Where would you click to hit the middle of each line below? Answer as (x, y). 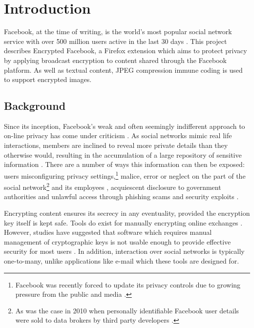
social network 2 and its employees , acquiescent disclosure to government (113, 186)
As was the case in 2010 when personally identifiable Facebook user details (127, 310)
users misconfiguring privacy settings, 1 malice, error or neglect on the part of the (125, 175)
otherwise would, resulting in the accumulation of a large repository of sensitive (123, 154)
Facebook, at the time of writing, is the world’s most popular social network (118, 31)
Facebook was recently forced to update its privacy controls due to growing (128, 284)
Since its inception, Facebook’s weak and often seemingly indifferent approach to (125, 126)
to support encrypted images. (48, 79)
